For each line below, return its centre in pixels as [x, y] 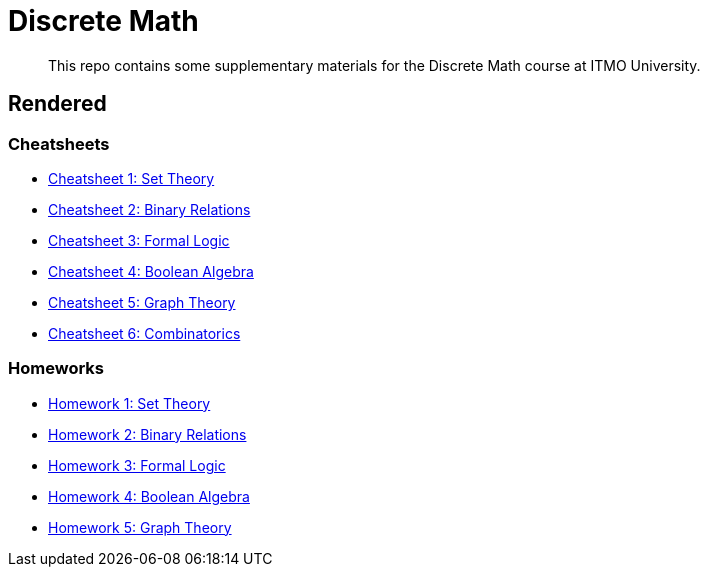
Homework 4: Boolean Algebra [149, 496]
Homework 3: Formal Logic [137, 465]
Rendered [57, 104]
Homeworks [56, 368]
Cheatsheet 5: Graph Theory [142, 302]
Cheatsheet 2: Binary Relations [149, 209]
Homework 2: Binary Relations [147, 434]
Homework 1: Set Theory [129, 403]
